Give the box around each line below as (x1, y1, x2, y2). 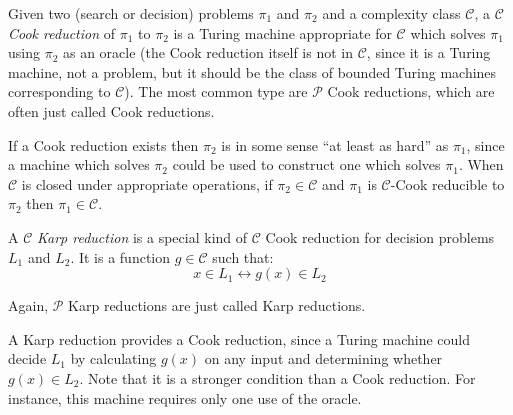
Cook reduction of (8, 22, 116, 43)
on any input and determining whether (204, 348, 443, 369)
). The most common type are (124, 81, 308, 102)
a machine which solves (8, 154, 150, 175)
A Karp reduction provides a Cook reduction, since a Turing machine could (8, 328, 470, 349)
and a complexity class (322, 3, 461, 23)
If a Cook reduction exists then (8, 134, 199, 155)
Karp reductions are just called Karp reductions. (68, 295, 366, 316)
